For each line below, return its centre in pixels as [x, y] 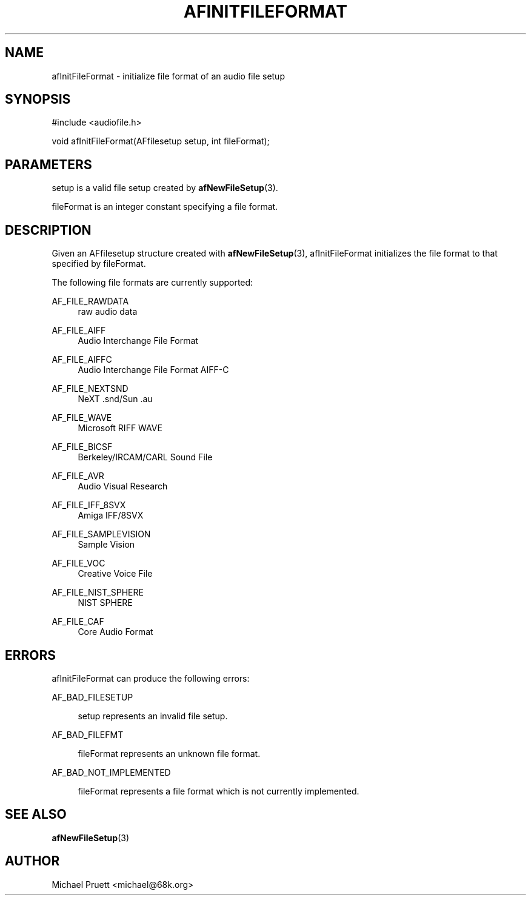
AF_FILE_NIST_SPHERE [98, 593]
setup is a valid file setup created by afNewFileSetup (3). [165, 188]
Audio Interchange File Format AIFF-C [153, 370]
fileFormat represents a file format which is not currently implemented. [219, 791]
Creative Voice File [115, 574]
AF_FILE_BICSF [82, 447]
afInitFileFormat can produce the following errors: [151, 678]
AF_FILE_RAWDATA [90, 301]
